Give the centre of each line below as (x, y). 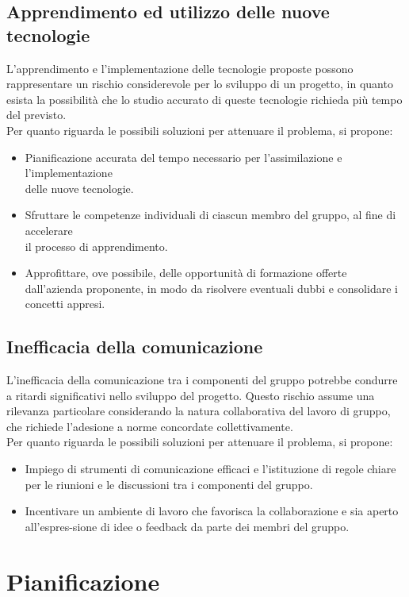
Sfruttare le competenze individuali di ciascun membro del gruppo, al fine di (210, 215)
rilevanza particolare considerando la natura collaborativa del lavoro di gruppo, (199, 411)
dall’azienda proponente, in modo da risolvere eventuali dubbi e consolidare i (211, 288)
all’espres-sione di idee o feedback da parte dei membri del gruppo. (187, 526)
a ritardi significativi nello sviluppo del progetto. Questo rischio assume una (191, 395)
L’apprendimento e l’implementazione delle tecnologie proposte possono (180, 68)
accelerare (49, 230)
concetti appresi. (65, 304)
